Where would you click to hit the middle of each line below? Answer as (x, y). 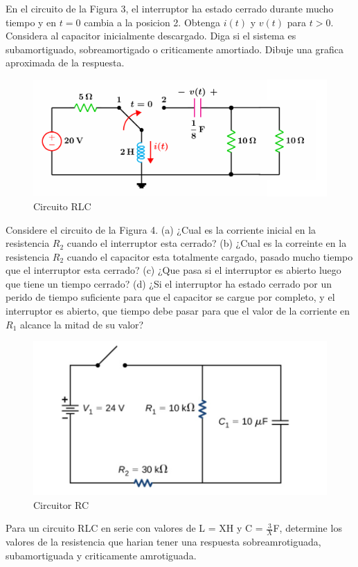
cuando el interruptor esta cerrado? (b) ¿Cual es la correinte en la (207, 243)
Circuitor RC (61, 504)
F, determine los (307, 528)
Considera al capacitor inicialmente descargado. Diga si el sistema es (151, 36)
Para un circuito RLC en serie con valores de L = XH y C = (134, 528)
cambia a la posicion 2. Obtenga (152, 22)
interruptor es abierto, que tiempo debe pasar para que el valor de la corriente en (178, 311)
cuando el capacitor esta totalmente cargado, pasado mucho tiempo (210, 256)
